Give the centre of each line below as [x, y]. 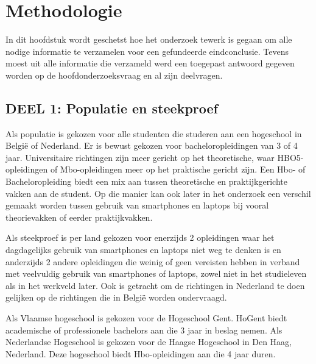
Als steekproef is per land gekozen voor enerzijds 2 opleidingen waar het [140, 237]
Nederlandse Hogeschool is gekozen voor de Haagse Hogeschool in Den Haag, [149, 342]
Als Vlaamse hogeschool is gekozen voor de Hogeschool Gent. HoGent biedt [146, 318]
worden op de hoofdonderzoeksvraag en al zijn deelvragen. [114, 75]
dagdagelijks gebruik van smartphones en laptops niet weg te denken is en [143, 250]
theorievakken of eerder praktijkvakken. [79, 217]
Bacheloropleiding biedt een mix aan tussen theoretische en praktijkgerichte [146, 181]
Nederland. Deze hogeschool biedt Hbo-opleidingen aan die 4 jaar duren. [141, 353]
